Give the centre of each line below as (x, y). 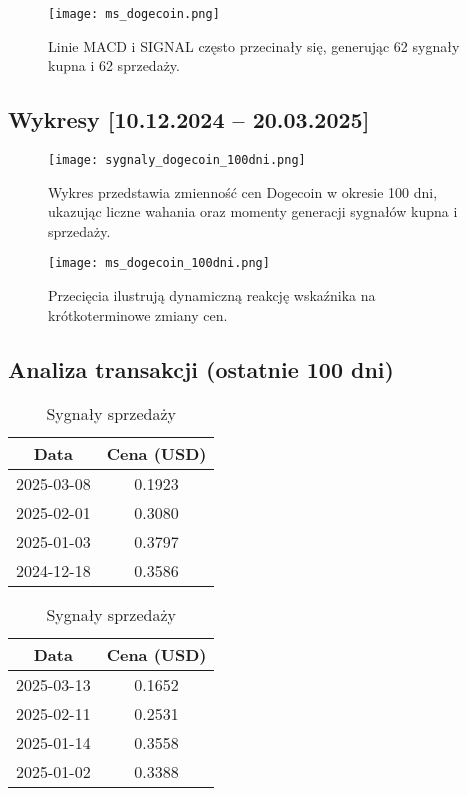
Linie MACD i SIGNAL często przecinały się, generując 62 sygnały (254, 45)
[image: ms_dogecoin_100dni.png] (159, 263)
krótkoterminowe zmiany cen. (138, 314)
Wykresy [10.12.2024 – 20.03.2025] (189, 119)
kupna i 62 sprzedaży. (114, 65)
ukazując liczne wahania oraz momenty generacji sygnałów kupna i (253, 211)
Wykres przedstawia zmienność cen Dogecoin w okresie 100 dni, (243, 191)
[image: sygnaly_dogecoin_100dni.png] (177, 160)
